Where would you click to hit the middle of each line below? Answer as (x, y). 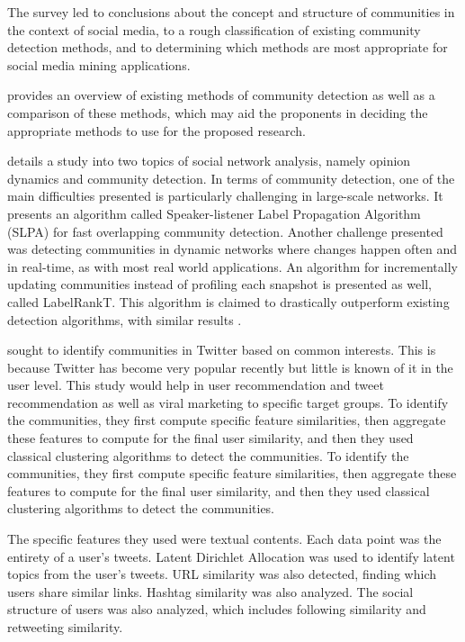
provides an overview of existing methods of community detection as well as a (221, 95)
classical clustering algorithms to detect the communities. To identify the (208, 455)
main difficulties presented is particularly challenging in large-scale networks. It (225, 196)
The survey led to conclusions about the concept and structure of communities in (231, 12)
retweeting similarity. (65, 627)
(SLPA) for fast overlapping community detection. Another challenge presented (225, 231)
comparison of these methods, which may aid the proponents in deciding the (218, 112)
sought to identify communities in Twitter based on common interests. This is (222, 350)
